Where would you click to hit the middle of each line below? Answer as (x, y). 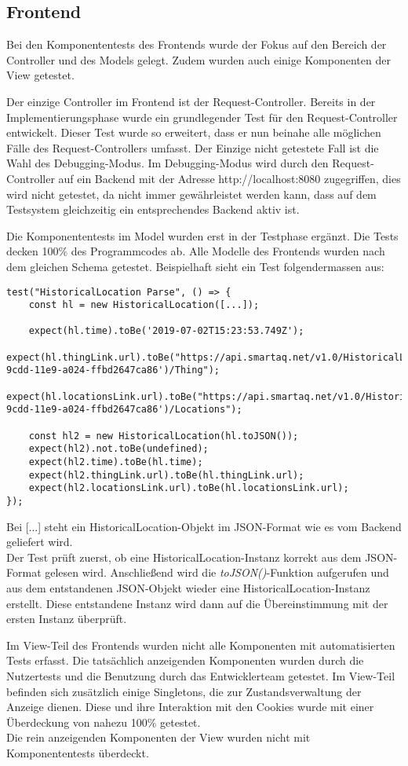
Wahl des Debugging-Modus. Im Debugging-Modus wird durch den (168, 163)
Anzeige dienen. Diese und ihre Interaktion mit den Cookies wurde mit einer (190, 707)
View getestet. (40, 75)
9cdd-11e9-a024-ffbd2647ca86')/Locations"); (124, 410)
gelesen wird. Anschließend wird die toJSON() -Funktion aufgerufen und (217, 572)
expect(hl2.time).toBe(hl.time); (116, 462)
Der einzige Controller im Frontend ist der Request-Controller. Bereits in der (191, 101)
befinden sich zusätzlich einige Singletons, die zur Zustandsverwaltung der (184, 691)
